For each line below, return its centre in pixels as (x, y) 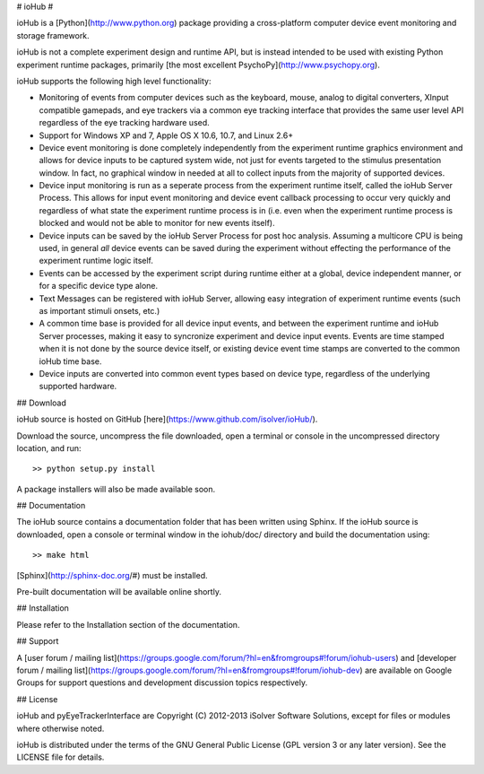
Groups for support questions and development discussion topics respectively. (162, 683)
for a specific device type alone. (99, 286)
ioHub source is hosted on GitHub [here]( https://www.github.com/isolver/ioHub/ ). (167, 419)
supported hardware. (78, 387)
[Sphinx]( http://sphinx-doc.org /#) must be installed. (112, 575)
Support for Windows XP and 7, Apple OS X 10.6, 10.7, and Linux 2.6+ (166, 135)
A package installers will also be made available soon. (116, 489)
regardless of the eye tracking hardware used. (124, 123)
